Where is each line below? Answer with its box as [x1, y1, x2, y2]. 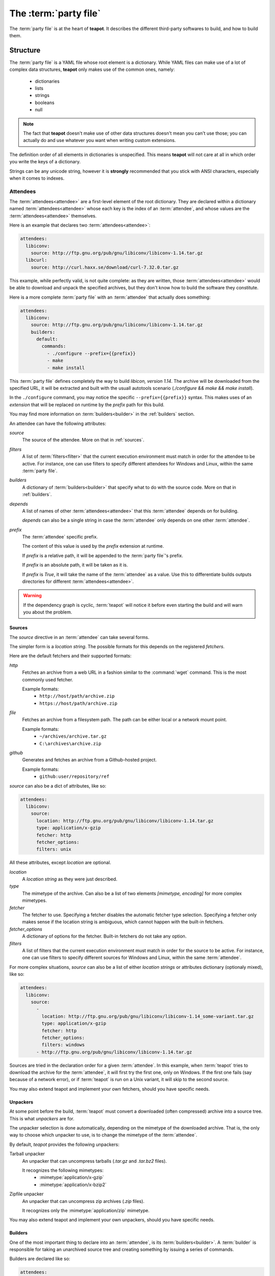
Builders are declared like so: [9, 1256, 71, 1262]
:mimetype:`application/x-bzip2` [39, 1182, 107, 1188]
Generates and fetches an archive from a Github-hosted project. [22, 757, 157, 763]
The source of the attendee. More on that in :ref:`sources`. [22, 437, 145, 443]
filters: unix [36, 846, 71, 852]
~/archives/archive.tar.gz [39, 733, 107, 740]
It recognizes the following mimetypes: [22, 1167, 104, 1173]
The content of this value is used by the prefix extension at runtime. [22, 543, 164, 549]
